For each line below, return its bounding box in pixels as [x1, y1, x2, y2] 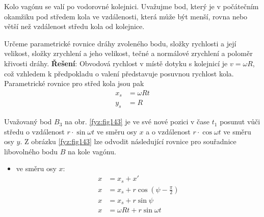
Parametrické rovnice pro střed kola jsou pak [4, 78, 144, 89]
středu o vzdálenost [4, 126, 65, 137]
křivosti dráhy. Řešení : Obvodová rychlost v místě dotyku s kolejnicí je [4, 58, 228, 68]
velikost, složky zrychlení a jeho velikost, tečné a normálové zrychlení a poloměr [4, 48, 253, 59]
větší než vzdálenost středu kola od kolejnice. [4, 21, 145, 32]
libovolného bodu [4, 146, 58, 156]
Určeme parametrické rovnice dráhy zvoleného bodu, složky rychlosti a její [4, 38, 236, 48]
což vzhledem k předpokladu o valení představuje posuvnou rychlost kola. [4, 68, 234, 78]
